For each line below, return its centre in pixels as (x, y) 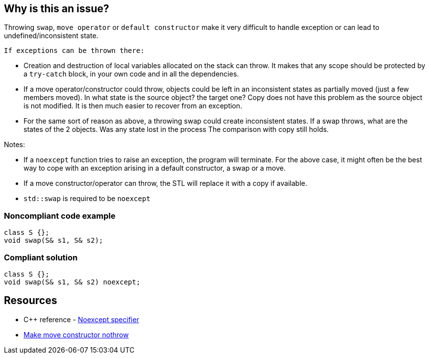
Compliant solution (41, 257)
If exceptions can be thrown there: (74, 51)
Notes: (14, 145)
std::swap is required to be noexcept (87, 199)
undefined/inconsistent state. (51, 36)
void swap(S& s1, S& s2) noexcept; (72, 282)
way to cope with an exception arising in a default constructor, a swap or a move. (155, 168)
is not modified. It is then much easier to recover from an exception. (133, 106)
